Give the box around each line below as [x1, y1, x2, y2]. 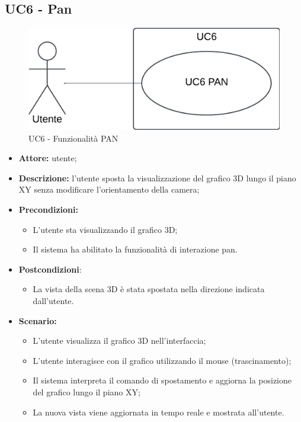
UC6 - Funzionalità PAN [28, 132, 119, 144]
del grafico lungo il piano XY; [33, 385, 140, 398]
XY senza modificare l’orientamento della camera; [18, 183, 200, 196]
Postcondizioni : [18, 263, 82, 275]
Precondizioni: [18, 203, 78, 215]
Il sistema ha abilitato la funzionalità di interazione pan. [33, 243, 238, 255]
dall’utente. [33, 294, 74, 306]
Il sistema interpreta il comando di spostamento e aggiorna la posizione [33, 374, 292, 386]
